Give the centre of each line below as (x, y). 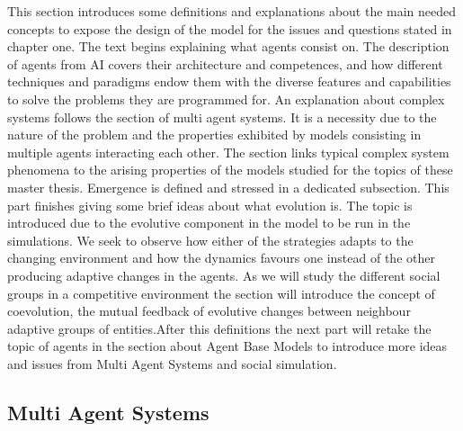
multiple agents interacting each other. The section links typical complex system (228, 152)
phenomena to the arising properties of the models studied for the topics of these (230, 170)
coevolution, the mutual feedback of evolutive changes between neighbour (209, 311)
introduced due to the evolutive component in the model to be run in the (209, 223)
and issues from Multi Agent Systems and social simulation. (172, 363)
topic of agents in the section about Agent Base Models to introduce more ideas (227, 346)
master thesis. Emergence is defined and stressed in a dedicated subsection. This (228, 187)
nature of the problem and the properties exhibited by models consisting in (214, 135)
